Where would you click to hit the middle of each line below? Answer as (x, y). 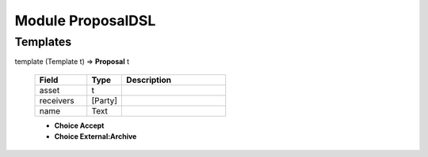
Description (149, 80)
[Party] (105, 100)
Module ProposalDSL (85, 21)
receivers (57, 100)
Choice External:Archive (96, 136)
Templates (43, 42)
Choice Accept (79, 125)
